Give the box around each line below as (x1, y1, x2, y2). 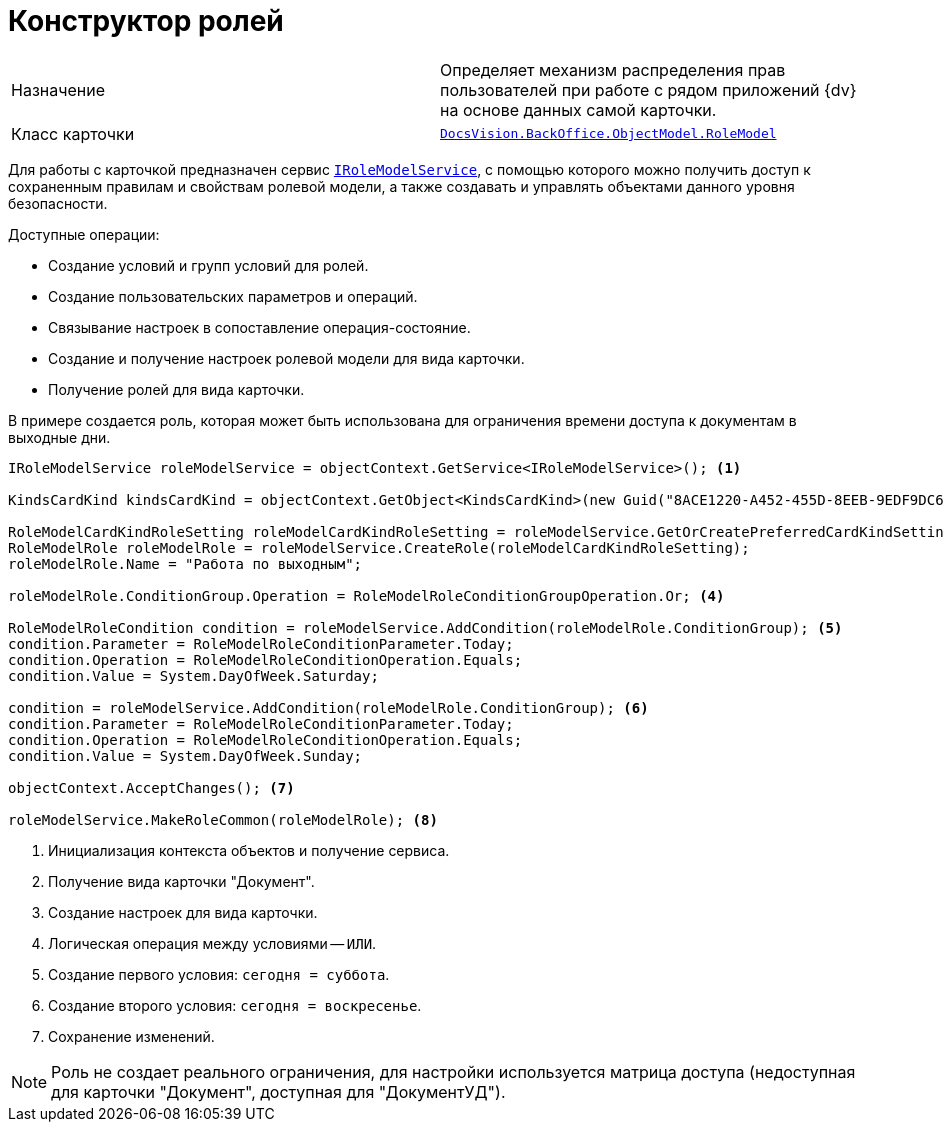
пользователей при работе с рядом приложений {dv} (440, 79, 857, 100)
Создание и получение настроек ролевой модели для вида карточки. (48, 349, 525, 367)
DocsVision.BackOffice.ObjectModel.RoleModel (440, 126, 777, 142)
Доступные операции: (8, 225, 160, 243)
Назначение (11, 79, 105, 100)
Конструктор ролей (8, 4, 284, 38)
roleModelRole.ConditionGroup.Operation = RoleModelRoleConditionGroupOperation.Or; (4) (8, 587, 725, 604)
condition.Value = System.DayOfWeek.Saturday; (8, 667, 379, 684)
